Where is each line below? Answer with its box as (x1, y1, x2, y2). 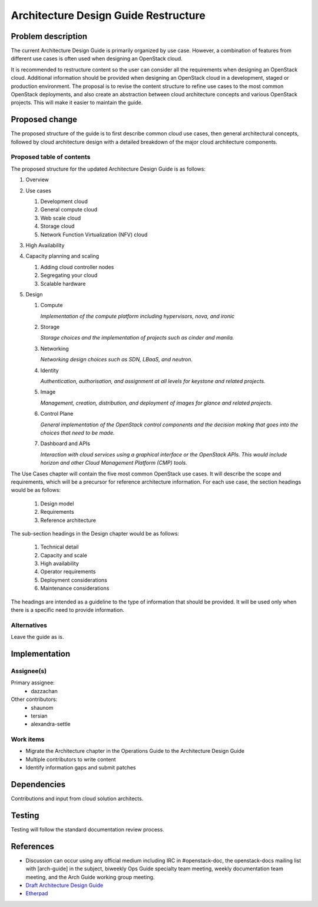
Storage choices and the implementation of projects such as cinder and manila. (40, 334, 234, 341)
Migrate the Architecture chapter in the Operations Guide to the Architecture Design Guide (25, 748, 245, 755)
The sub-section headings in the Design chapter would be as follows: (11, 530, 180, 537)
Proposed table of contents (11, 153, 91, 161)
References (11, 841, 54, 851)
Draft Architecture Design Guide (25, 882, 104, 889)
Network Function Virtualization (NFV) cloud (40, 231, 148, 238)
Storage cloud (40, 223, 75, 230)
